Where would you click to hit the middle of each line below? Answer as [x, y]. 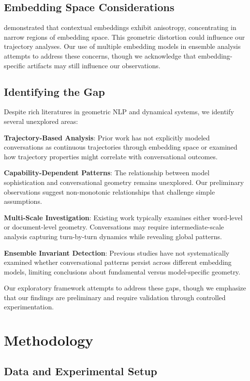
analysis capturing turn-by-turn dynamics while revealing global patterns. [113, 236]
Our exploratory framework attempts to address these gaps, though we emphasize [125, 288]
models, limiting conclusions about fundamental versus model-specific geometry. [122, 271]
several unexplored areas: [41, 121]
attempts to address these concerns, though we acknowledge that [100, 55]
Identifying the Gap [54, 91]
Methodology [49, 340]
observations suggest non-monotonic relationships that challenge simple [110, 191]
